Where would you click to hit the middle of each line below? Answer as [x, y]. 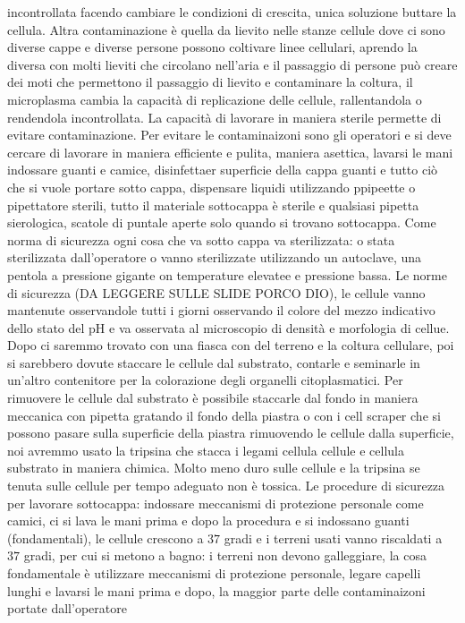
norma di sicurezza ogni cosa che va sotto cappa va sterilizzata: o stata [201, 239]
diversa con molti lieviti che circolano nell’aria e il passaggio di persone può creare [232, 64]
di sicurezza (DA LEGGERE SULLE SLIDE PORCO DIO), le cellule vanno [216, 292]
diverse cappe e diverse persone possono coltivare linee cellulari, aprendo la [212, 47]
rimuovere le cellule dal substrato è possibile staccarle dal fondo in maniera [213, 398]
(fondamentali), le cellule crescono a [106, 538]
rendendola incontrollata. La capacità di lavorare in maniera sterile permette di [224, 117]
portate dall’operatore [67, 608]
